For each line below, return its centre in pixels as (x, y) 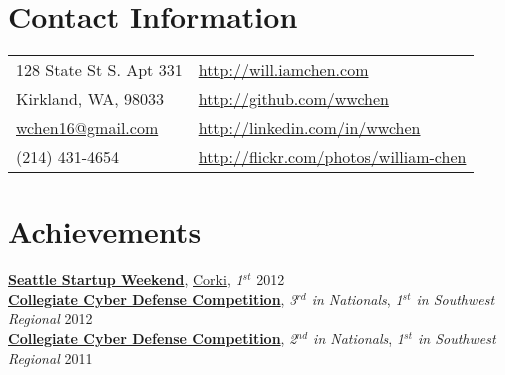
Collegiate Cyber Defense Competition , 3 (152, 298)
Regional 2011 (50, 357)
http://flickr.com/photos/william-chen (332, 157)
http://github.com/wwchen (293, 99)
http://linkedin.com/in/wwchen (309, 128)
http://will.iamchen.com (283, 70)
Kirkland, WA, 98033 (90, 99)
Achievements (105, 231)
